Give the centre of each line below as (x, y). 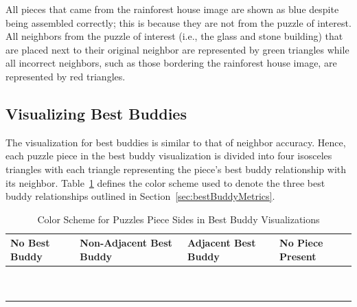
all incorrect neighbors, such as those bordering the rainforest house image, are (171, 63)
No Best (30, 243)
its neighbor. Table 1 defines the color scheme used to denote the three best (165, 182)
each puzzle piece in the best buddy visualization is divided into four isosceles (169, 156)
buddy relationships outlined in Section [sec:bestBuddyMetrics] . (140, 196)
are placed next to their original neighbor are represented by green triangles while (177, 49)
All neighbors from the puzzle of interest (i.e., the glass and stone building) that (174, 36)
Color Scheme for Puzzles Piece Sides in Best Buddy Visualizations (178, 219)
